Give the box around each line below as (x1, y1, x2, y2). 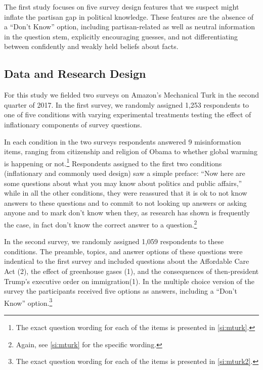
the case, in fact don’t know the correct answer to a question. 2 (4, 217, 197, 229)
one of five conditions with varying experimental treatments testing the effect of (4, 109, 251, 120)
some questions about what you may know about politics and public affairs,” (4, 177, 242, 188)
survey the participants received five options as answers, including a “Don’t (4, 286, 237, 296)
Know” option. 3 (4, 296, 53, 308)
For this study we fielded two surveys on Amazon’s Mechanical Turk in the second (4, 89, 259, 100)
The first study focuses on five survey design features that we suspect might (4, 2, 239, 12)
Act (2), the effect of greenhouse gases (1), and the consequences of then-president (4, 265, 259, 276)
